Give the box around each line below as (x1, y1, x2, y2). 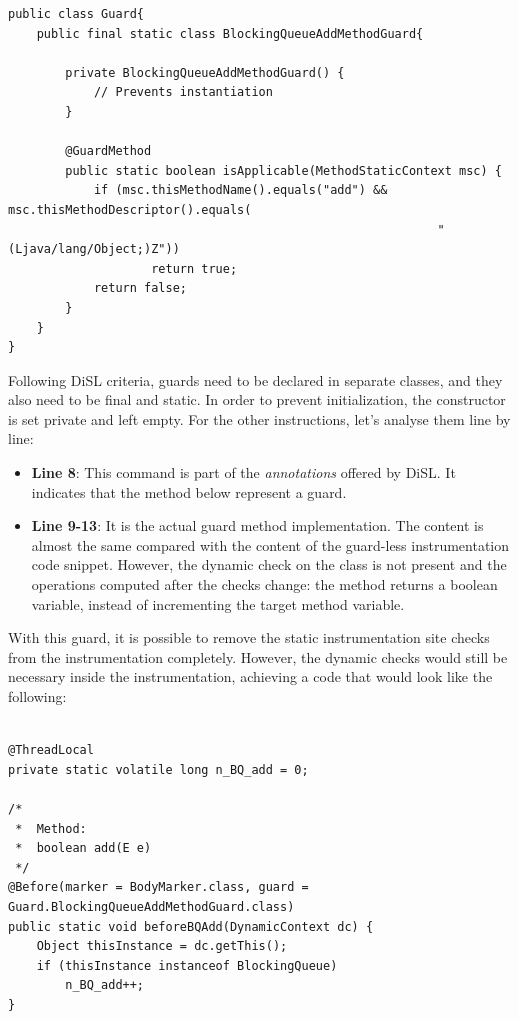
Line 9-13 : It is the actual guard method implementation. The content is (31, 515, 484, 536)
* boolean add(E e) (15, 841, 152, 856)
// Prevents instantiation (93, 85, 273, 100)
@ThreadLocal (8, 743, 94, 758)
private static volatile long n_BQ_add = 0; (8, 762, 309, 777)
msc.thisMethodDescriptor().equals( (8, 202, 252, 217)
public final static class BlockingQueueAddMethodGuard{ (36, 26, 424, 41)
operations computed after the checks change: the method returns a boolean (31, 574, 498, 595)
